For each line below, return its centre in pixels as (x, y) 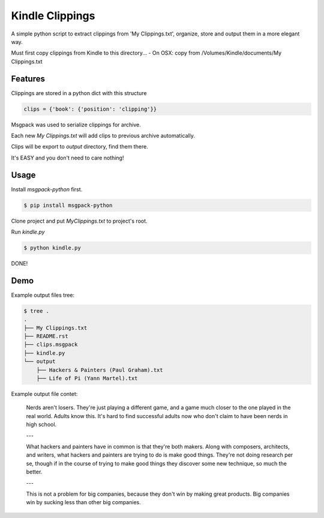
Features (28, 79)
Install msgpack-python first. (47, 189)
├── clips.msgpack (51, 345)
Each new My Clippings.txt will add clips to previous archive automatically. (103, 135)
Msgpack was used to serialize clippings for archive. (76, 125)
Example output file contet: (44, 394)
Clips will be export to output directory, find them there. (79, 147)
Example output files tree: (43, 295)
